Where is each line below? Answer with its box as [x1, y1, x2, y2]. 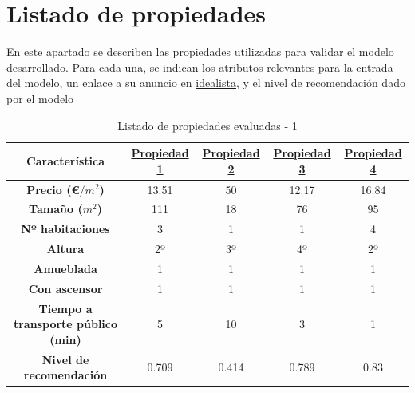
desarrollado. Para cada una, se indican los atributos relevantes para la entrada [6, 58, 393, 75]
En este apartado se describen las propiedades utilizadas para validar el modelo [6, 43, 394, 60]
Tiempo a [38, 300, 93, 316]
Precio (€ [26, 181, 80, 197]
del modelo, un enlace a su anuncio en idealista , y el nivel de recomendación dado [6, 74, 405, 91]
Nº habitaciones [21, 220, 110, 237]
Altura [46, 240, 85, 257]
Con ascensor [28, 280, 103, 296]
